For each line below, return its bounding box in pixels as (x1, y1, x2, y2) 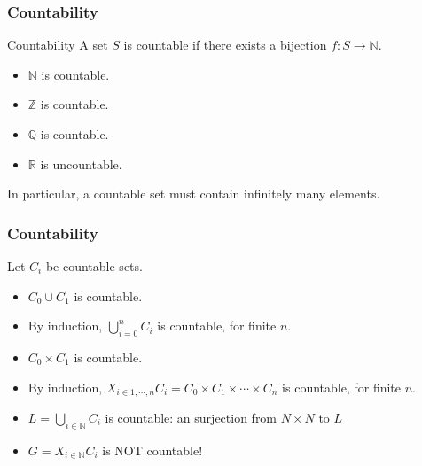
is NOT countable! (102, 440, 203, 459)
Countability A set (7, 35, 108, 54)
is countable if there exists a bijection (123, 35, 327, 54)
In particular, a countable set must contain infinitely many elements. (7, 184, 380, 203)
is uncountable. (40, 154, 122, 173)
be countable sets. (45, 257, 143, 275)
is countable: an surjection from (105, 408, 277, 427)
